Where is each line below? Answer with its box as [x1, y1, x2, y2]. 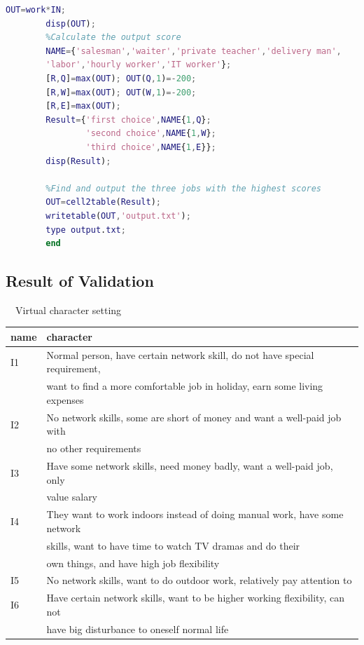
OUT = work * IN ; [6, 5, 66, 15]
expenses [46, 392, 84, 407]
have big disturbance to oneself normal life [46, 621, 229, 636]
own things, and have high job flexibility [46, 555, 220, 570]
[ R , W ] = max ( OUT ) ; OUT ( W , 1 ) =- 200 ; [45, 87, 197, 97]
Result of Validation [6, 270, 154, 292]
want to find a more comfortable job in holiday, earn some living [46, 379, 323, 393]
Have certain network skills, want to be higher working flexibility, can [46, 590, 344, 605]
